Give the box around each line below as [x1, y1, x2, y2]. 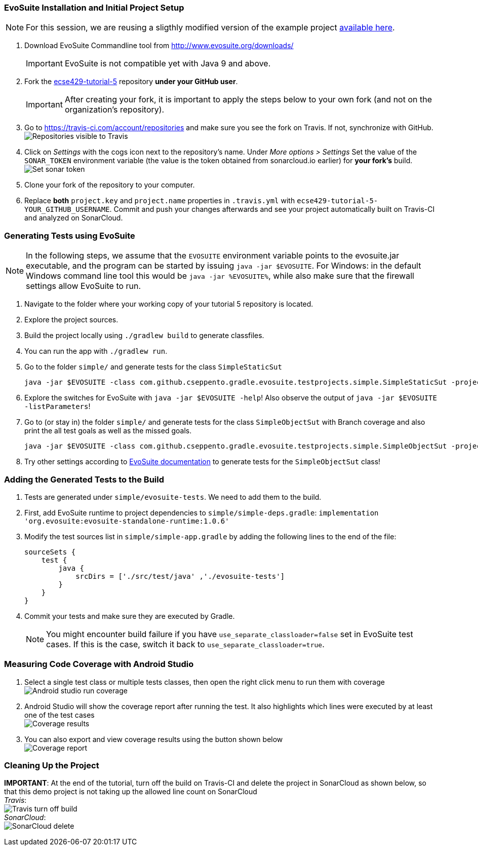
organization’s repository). [64, 104, 165, 115]
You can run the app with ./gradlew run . [24, 347, 168, 356]
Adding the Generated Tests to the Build [4, 474, 164, 485]
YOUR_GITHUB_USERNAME [24, 205, 110, 214]
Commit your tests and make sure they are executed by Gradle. [24, 611, 235, 620]
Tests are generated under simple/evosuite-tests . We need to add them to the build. [24, 492, 322, 501]
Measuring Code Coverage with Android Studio [4, 659, 194, 670]
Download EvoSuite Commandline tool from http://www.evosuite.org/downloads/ [24, 41, 294, 50]
